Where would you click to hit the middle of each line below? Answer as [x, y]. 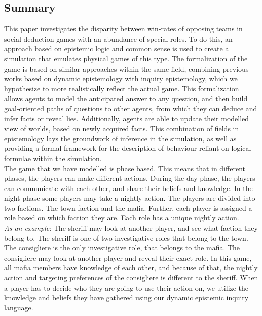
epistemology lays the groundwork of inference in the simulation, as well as [120, 138]
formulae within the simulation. [53, 158]
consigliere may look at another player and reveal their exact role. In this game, [128, 257]
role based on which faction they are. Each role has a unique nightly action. [122, 218]
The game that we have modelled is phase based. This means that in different [125, 168]
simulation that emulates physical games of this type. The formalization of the [126, 58]
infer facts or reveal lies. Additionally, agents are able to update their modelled [127, 118]
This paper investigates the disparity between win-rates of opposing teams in [123, 29]
